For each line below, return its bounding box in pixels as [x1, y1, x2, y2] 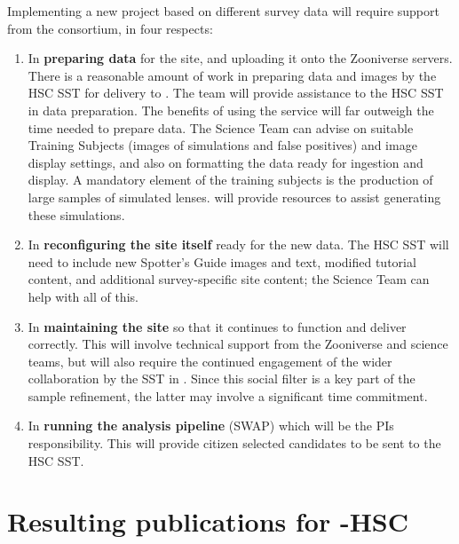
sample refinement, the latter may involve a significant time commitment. [28, 386, 428, 405]
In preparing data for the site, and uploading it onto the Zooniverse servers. [28, 49, 453, 67]
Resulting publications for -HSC [7, 503, 409, 540]
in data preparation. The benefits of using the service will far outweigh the [28, 100, 434, 119]
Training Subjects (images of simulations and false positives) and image [28, 136, 417, 154]
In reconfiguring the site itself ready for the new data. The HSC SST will [28, 235, 449, 254]
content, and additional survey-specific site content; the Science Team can [28, 270, 430, 288]
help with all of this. [28, 287, 138, 305]
